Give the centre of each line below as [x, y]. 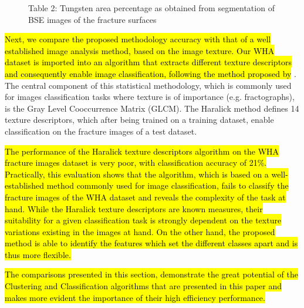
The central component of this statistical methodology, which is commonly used [148, 85]
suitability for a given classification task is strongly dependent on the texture [143, 220]
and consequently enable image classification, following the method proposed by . [151, 73]
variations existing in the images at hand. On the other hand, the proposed [140, 231]
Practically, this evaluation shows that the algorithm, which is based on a [137, 174]
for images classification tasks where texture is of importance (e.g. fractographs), [150, 97]
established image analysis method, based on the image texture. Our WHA [140, 50]
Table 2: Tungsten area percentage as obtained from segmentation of [151, 8]
